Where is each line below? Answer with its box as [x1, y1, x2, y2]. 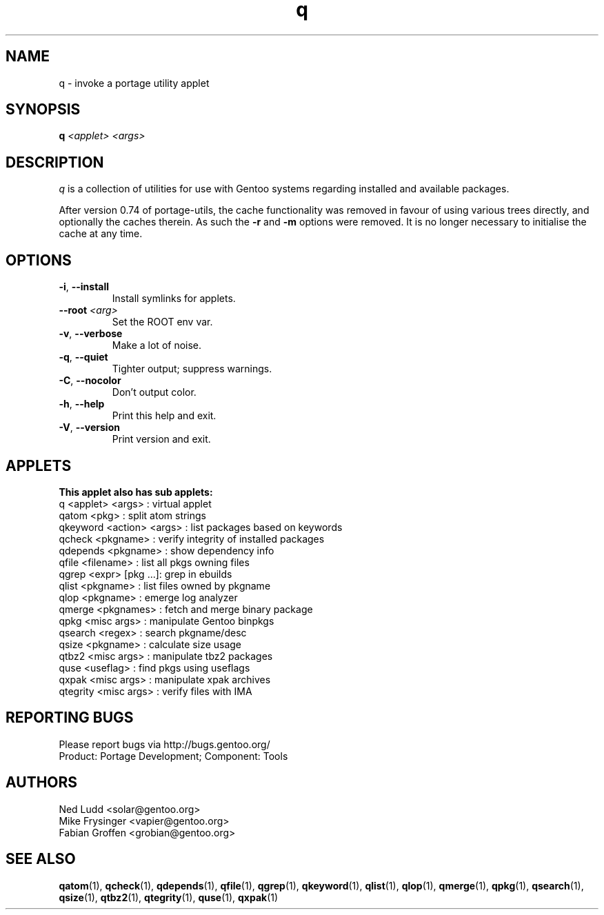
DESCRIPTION [6, 153, 104, 171]
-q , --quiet [59, 351, 108, 363]
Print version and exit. [112, 433, 211, 445]
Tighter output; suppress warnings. [112, 363, 272, 375]
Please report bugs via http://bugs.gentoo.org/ [59, 738, 270, 750]
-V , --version [59, 421, 120, 434]
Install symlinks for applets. [112, 292, 236, 305]
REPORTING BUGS [6, 709, 134, 727]
